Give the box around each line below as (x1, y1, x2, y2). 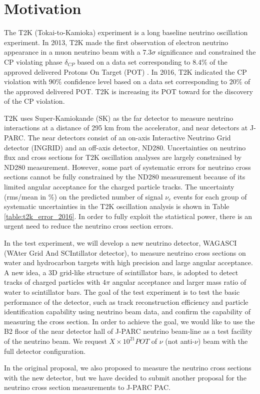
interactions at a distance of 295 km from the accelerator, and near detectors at (4, 122, 248, 133)
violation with (4, 76, 47, 87)
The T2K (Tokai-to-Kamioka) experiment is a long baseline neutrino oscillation (4, 27, 248, 38)
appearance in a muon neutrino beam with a (4, 47, 140, 57)
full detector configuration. (4, 345, 86, 356)
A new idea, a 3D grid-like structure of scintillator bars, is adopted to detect (4, 267, 238, 277)
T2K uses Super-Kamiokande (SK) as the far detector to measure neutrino (4, 112, 233, 123)
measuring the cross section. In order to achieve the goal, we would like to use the (4, 316, 255, 326)
